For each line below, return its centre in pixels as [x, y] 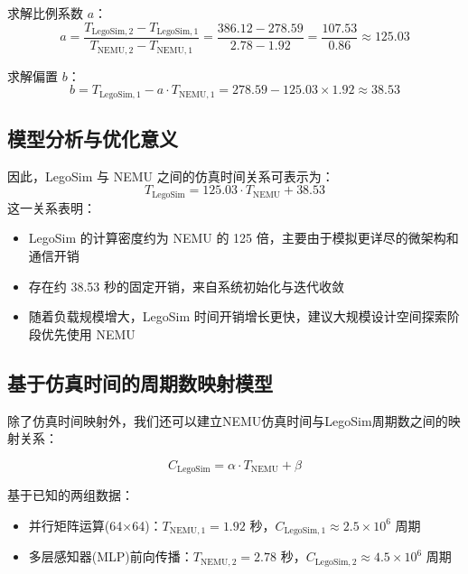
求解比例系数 [45, 13]
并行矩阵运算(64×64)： [95, 525]
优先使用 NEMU [88, 333]
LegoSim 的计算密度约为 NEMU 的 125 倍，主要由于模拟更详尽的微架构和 [243, 238]
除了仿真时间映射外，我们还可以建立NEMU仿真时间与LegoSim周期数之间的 [228, 420]
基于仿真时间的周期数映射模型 [140, 382]
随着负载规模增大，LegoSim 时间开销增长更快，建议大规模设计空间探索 [238, 316]
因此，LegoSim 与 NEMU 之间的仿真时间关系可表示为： [171, 176]
